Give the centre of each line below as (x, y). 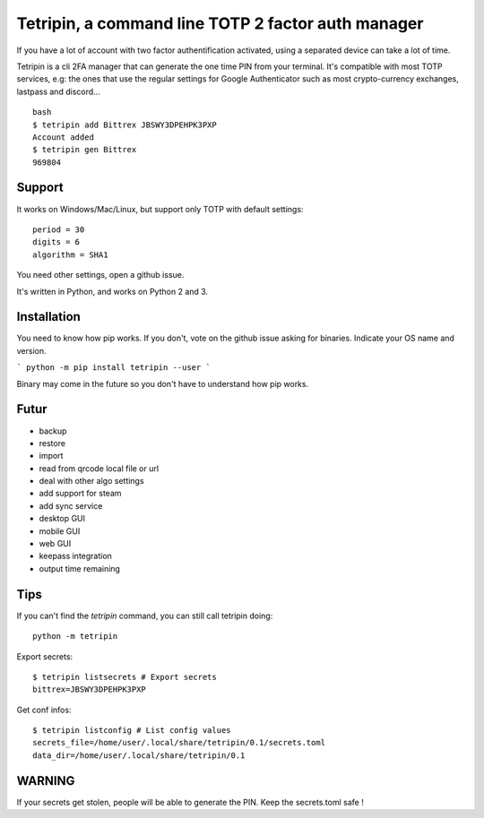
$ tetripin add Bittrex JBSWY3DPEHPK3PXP (125, 125)
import (51, 456)
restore (52, 443)
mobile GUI (60, 531)
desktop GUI (62, 519)
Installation (48, 317)
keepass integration (75, 556)
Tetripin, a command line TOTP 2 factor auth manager (220, 23)
